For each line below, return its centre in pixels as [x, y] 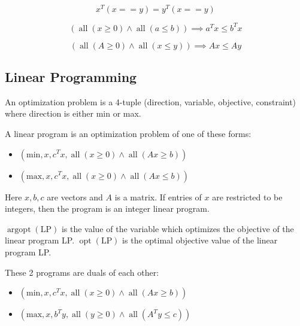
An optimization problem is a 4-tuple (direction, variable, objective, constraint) [151, 101]
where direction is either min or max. [73, 113]
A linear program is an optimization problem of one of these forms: [128, 133]
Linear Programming [71, 76]
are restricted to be [247, 196]
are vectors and [75, 196]
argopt [19, 229]
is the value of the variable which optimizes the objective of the [178, 228]
